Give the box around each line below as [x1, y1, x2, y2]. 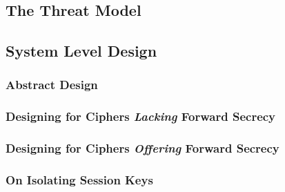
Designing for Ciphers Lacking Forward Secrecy [6, 108, 276, 125]
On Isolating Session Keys [6, 171, 153, 189]
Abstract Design [6, 76, 98, 93]
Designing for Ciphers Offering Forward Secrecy [6, 140, 279, 157]
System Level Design [6, 40, 157, 61]
